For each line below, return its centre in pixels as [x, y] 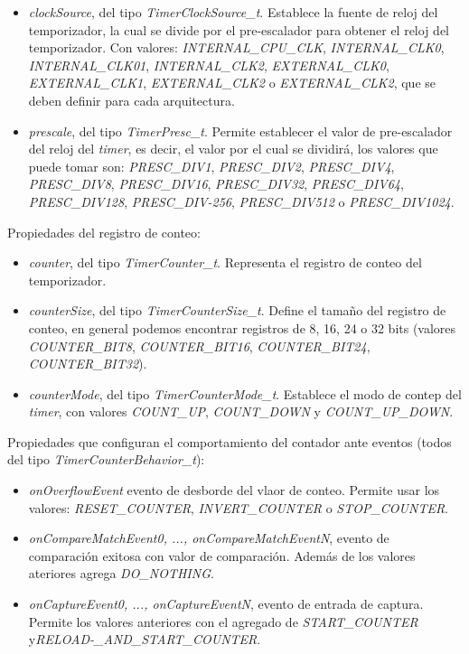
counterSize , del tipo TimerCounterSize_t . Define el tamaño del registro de [237, 310]
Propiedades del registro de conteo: [104, 232]
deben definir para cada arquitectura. [131, 100]
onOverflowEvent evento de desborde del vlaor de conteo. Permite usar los [234, 490]
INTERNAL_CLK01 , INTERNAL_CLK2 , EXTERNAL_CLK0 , [209, 65]
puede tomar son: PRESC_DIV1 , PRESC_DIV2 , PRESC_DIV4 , [211, 166]
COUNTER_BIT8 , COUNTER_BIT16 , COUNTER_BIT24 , [199, 346]
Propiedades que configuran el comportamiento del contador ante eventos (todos [230, 441]
